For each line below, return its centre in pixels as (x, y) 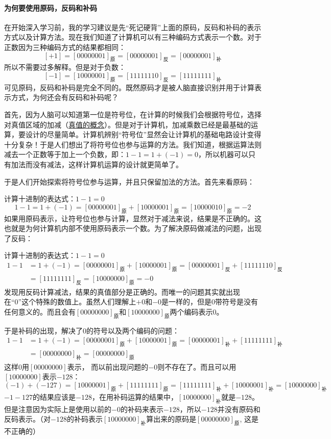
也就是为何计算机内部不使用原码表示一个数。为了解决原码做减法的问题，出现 (133, 228)
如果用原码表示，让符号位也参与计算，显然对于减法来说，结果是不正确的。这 (133, 218)
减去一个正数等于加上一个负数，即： (65, 154)
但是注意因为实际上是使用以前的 (58, 409)
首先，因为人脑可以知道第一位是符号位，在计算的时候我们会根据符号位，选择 (133, 114)
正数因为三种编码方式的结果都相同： (65, 47)
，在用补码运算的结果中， (135, 396)
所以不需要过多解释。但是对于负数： (65, 67)
